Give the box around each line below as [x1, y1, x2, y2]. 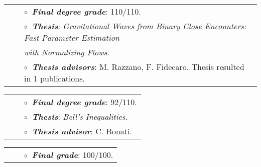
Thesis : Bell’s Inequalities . [32, 111, 127, 122]
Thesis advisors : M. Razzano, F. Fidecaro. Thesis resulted [32, 61, 244, 72]
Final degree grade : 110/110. [32, 6, 141, 17]
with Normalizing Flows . [24, 46, 109, 58]
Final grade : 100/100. [32, 149, 113, 160]
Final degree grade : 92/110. [32, 96, 137, 108]
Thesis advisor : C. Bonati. [32, 125, 132, 137]
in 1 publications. [24, 72, 85, 84]
